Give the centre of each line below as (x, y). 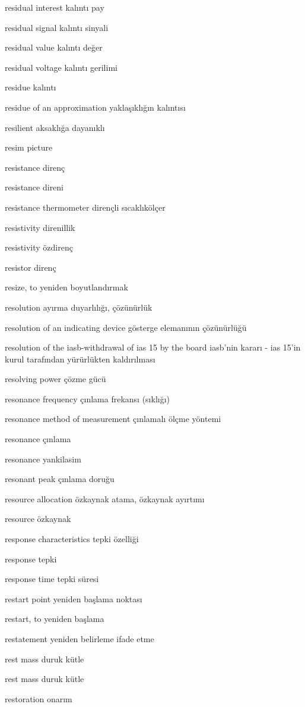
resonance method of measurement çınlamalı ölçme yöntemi (113, 419)
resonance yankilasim (43, 459)
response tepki (31, 559)
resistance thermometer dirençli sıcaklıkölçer (85, 207)
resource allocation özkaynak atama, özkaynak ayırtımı (105, 498)
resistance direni (34, 187)
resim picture (29, 147)
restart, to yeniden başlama (55, 619)
